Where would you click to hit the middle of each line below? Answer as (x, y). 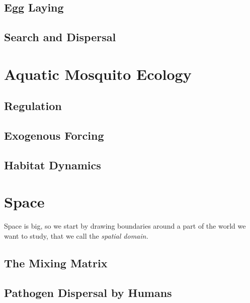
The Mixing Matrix (56, 263)
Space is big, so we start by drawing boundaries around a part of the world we (125, 226)
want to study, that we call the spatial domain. (76, 236)
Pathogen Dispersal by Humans (88, 292)
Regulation (33, 106)
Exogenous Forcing (54, 135)
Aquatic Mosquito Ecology (98, 74)
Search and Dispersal (60, 37)
